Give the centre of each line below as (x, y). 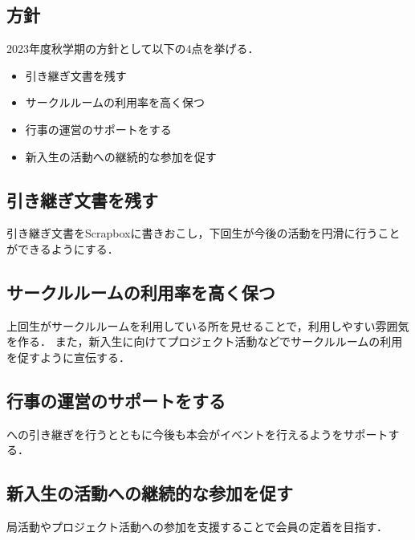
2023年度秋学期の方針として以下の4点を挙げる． (133, 49)
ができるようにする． (63, 248)
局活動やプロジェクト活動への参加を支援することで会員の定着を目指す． (197, 527)
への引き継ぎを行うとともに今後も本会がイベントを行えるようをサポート (197, 434)
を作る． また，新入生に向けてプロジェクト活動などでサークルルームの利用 (205, 341)
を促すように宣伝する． (68, 357)
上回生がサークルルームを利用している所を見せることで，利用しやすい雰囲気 (208, 325)
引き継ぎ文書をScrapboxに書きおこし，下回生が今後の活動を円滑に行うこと (203, 233)
